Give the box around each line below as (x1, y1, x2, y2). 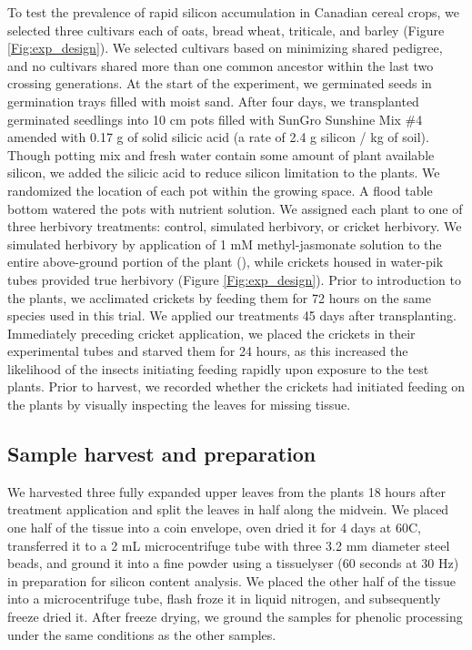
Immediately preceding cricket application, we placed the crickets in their (7, 323, 416, 342)
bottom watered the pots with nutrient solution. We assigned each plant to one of (7, 198, 463, 218)
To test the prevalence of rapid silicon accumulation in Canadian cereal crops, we (7, 3, 459, 21)
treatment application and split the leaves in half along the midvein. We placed (7, 500, 449, 519)
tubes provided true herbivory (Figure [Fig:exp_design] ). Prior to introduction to (7, 269, 461, 289)
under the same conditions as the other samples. (7, 625, 276, 644)
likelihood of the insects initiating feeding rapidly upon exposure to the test (7, 359, 429, 378)
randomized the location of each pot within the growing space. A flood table (7, 180, 433, 199)
